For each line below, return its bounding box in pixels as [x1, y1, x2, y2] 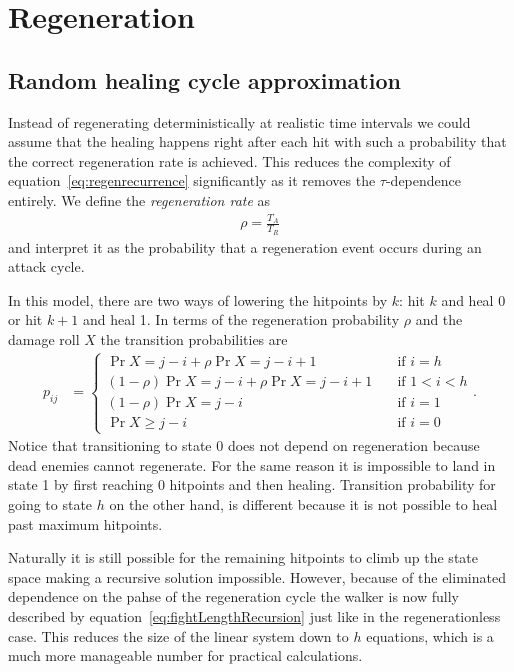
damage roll [8, 328, 80, 349]
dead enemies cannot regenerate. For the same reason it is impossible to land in [8, 454, 496, 475]
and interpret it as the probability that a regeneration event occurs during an [8, 236, 482, 257]
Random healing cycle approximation [8, 64, 401, 95]
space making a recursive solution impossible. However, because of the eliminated [8, 566, 506, 587]
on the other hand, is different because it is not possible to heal [109, 493, 498, 514]
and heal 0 [441, 289, 506, 310]
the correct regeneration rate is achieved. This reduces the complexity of [8, 150, 451, 171]
